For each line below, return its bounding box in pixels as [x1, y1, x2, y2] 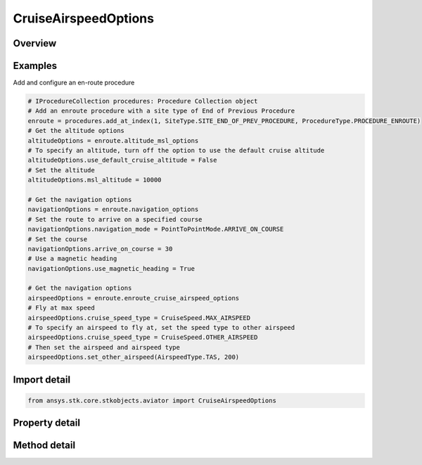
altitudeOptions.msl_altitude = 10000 [27, 176, 162, 184]
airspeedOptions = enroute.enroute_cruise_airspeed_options [27, 294, 240, 302]
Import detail [13, 374, 70, 386]
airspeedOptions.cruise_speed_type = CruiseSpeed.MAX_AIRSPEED [27, 314, 251, 321]
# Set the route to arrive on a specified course [27, 215, 203, 223]
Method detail [13, 440, 76, 452]
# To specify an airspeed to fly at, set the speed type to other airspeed [27, 324, 295, 332]
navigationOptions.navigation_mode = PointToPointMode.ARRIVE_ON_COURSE [27, 225, 284, 234]
